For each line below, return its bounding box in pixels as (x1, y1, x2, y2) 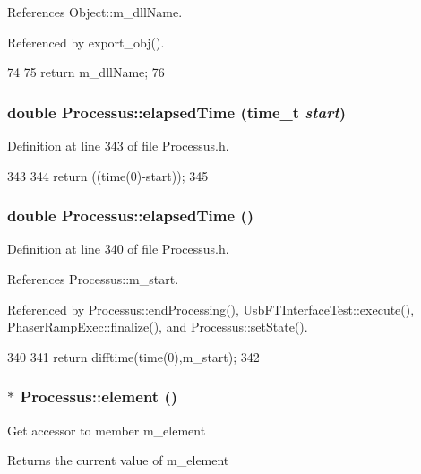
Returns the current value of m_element (7, 451, 229, 470)
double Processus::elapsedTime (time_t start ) (7, 100, 347, 123)
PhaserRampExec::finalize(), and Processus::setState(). (7, 317, 308, 336)
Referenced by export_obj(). (7, 32, 165, 51)
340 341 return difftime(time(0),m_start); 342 (7, 347, 260, 366)
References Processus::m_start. (7, 270, 179, 288)
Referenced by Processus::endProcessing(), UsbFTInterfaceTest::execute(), (7, 299, 415, 318)
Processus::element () (20, 385, 178, 408)
